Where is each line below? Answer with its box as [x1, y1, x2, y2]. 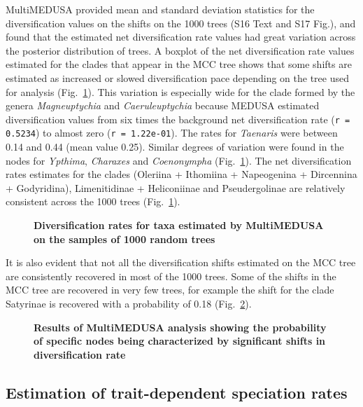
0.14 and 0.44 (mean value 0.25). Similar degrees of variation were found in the [6, 139, 344, 154]
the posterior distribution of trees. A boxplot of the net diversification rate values [6, 43, 355, 57]
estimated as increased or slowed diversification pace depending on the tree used [6, 70, 349, 85]
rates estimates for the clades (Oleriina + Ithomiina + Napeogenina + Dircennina [6, 167, 357, 181]
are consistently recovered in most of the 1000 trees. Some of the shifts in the [6, 268, 336, 283]
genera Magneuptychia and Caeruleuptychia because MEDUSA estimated [6, 98, 320, 113]
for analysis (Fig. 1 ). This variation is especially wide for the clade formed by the [6, 84, 355, 99]
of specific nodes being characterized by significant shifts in [34, 333, 326, 348]
